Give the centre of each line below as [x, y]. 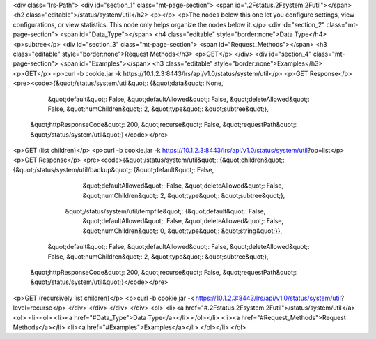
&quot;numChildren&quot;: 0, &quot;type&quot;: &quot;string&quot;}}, [182, 231]
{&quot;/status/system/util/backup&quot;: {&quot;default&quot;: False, [113, 169]
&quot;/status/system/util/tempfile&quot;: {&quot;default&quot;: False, [165, 211]
